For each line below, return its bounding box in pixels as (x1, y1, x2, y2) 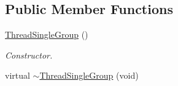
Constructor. (5, 48, 53, 61)
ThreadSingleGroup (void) (39, 69, 139, 82)
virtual (5, 69, 30, 82)
